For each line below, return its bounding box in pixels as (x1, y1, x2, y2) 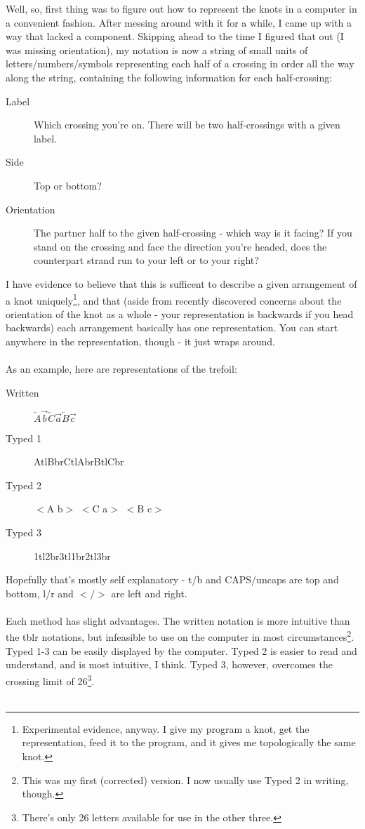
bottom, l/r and (6, 585, 74, 600)
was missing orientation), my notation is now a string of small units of (6, 42, 308, 57)
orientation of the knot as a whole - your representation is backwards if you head (6, 306, 354, 321)
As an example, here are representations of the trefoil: (6, 362, 237, 376)
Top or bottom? (34, 178, 102, 192)
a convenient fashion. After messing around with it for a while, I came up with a (6, 15, 352, 29)
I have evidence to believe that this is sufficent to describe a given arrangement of (6, 276, 357, 291)
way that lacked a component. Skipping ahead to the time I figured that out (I (6, 29, 344, 44)
